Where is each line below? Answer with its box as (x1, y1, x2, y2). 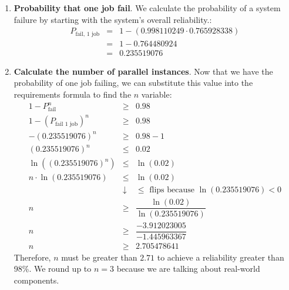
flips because (149, 186, 194, 195)
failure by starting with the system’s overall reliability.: (14, 13, 212, 25)
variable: (141, 88, 172, 100)
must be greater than (61, 251, 137, 263)
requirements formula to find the (14, 88, 132, 100)
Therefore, (14, 251, 51, 263)
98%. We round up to (14, 262, 92, 275)
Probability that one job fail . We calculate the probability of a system (14, 2, 281, 14)
